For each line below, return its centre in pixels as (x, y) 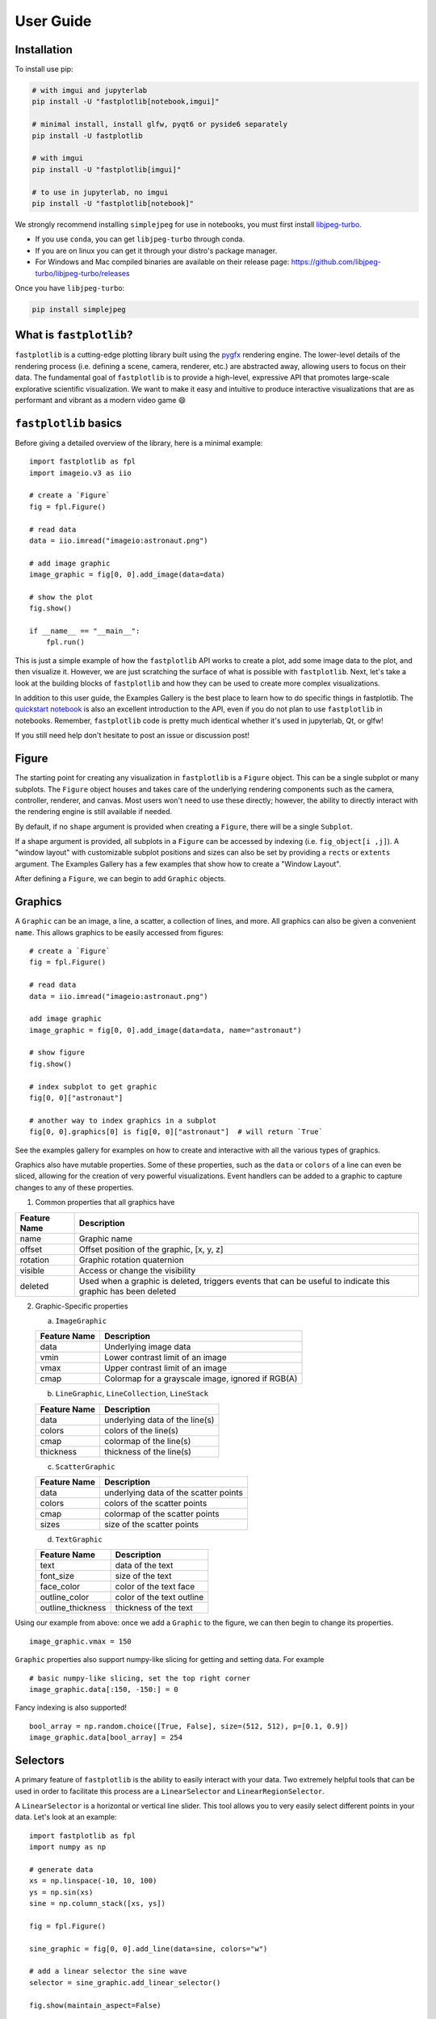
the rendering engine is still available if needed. (94, 812)
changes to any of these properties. (74, 1187)
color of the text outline (159, 1597)
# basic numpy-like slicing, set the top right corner (140, 1678)
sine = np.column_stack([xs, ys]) (97, 1904)
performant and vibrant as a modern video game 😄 (100, 400)
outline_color (65, 1597)
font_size (57, 1576)
